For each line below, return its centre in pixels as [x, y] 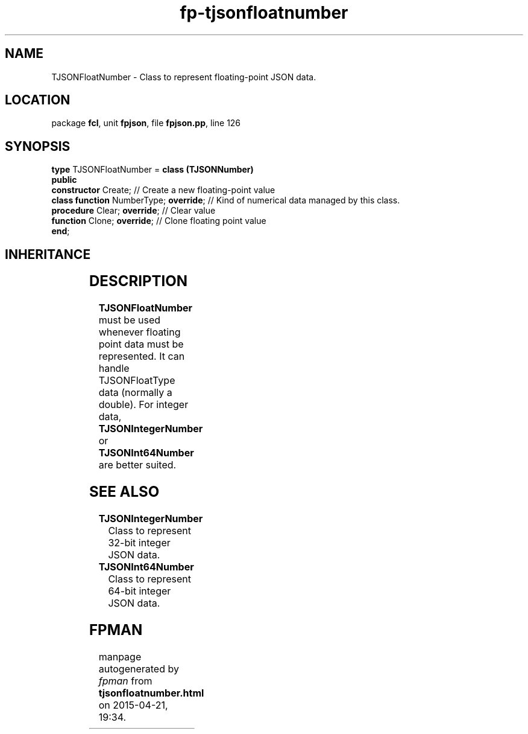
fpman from [125, 681]
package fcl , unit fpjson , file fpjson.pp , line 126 [146, 123]
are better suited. [137, 465]
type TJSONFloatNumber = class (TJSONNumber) [152, 170]
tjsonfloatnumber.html [151, 693]
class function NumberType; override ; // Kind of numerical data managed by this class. [226, 200]
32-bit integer [139, 542]
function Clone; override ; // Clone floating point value [159, 221]
